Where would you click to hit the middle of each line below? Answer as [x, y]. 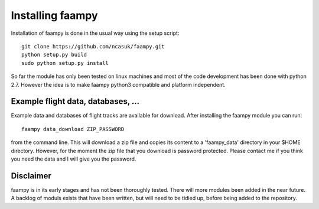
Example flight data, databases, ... [75, 101]
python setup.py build [54, 55]
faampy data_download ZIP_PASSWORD [73, 129]
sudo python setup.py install [65, 63]
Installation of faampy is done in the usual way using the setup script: [95, 33]
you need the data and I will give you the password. [74, 159]
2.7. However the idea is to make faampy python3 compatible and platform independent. [118, 84]
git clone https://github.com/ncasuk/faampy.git [93, 46]
